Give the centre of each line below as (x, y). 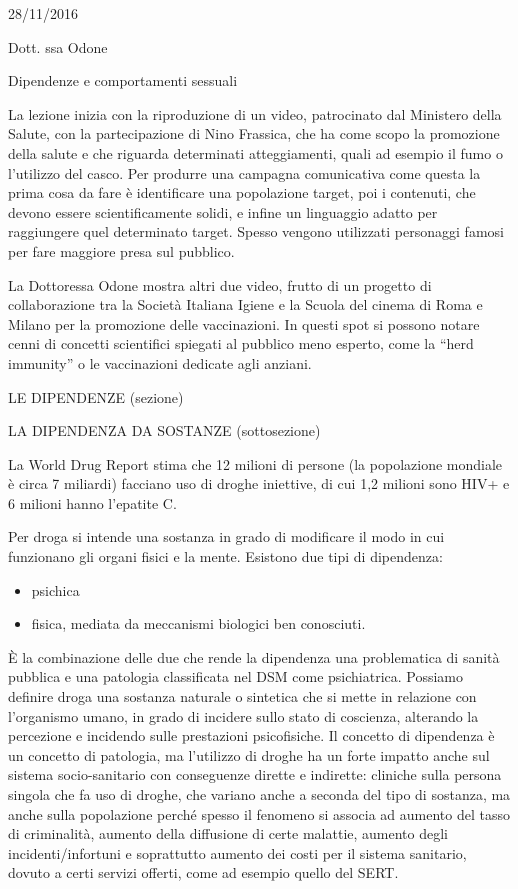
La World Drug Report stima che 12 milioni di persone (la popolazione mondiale (255, 463)
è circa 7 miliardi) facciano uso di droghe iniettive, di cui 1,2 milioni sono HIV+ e (259, 483)
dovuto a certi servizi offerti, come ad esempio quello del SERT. (203, 872)
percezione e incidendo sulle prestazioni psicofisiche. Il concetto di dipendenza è (251, 735)
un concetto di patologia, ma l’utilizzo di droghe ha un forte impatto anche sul (249, 754)
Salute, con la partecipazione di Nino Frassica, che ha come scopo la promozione (254, 133)
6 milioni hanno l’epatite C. (92, 502)
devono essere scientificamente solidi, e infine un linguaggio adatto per (223, 211)
